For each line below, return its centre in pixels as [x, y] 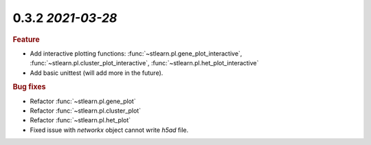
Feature [26, 39]
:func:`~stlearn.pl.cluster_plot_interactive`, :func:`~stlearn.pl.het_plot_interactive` [144, 63]
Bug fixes [29, 87]
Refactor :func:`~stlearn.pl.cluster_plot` [85, 111]
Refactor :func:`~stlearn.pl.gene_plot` [83, 101]
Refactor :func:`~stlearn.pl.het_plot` [80, 120]
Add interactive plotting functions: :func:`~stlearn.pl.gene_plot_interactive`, [136, 53]
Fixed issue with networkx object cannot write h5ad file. [109, 130]
